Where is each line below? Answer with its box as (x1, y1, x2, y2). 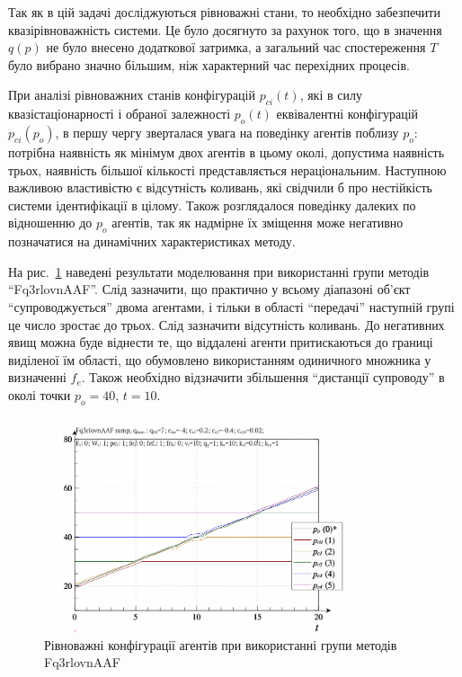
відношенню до (8, 213, 93, 232)
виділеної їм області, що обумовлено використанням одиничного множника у (8, 350, 431, 369)
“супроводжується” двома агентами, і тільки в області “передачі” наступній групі (8, 297, 455, 316)
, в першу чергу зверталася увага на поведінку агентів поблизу (55, 122, 399, 141)
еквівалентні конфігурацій (276, 104, 419, 123)
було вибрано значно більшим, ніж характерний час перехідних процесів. (8, 55, 410, 74)
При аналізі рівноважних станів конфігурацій (8, 85, 255, 104)
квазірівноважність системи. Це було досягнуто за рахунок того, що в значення (8, 20, 442, 39)
